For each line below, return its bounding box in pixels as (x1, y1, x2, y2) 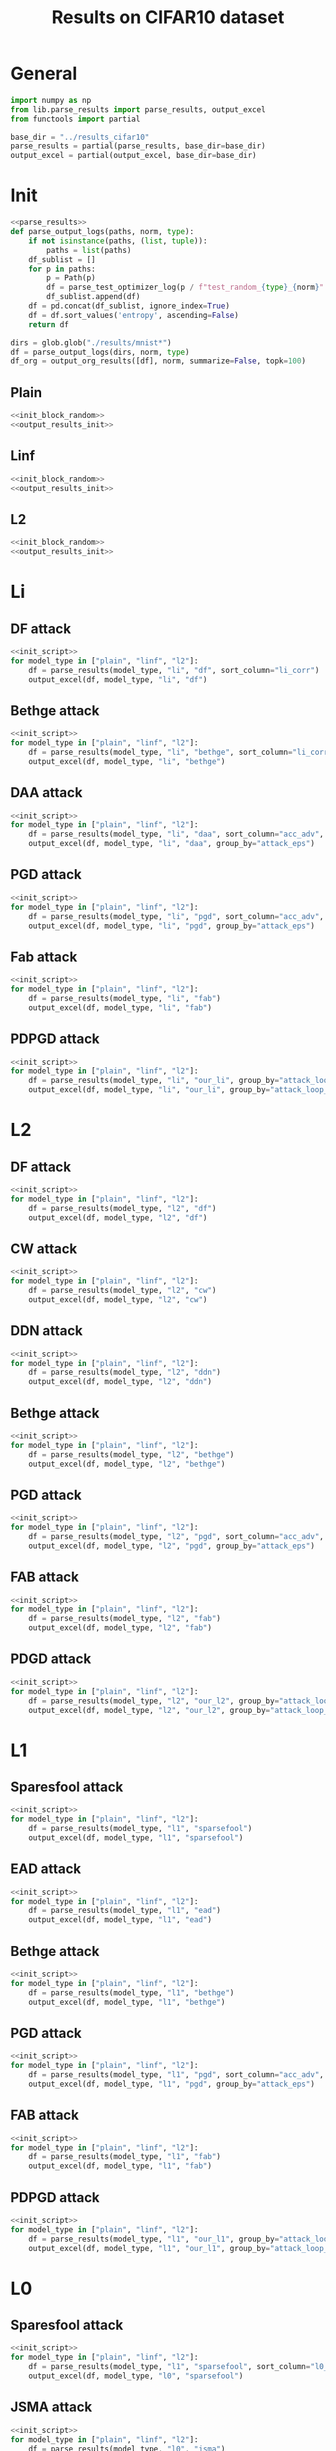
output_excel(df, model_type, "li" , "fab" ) (28, 1002, 213, 1013)
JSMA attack (10, 2399, 93, 2416)
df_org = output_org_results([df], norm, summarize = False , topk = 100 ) (10, 356, 307, 366)
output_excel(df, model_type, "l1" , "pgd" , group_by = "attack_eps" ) (28, 2079, 315, 2089)
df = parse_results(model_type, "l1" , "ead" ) (28, 1906, 222, 1916)
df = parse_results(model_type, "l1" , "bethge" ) (28, 1987, 235, 1998)
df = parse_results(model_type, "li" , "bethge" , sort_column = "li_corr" (28, 747, 333, 757)
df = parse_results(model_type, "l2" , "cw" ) (28, 1286, 217, 1296)
